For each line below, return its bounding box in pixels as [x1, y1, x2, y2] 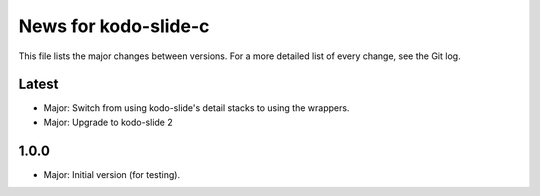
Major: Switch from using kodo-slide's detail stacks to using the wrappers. [43, 102, 350, 114]
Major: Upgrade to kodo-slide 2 [43, 116, 174, 128]
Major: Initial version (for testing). [43, 168, 180, 180]
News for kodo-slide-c [18, 15, 210, 37]
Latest [18, 76, 59, 93]
